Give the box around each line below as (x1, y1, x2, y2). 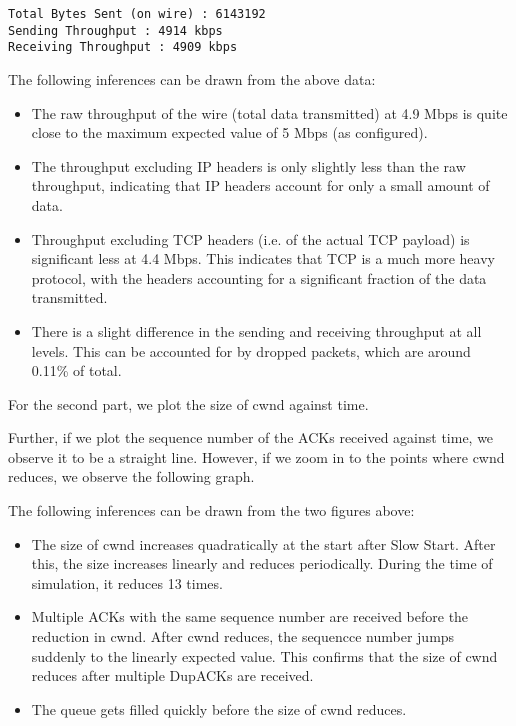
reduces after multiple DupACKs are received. (31, 665, 314, 686)
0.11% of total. (31, 360, 122, 381)
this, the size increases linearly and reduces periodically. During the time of (31, 553, 493, 574)
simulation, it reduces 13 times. (31, 572, 223, 593)
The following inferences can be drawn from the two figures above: (8, 500, 415, 521)
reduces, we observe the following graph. (8, 466, 255, 487)
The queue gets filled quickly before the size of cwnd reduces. (31, 698, 407, 719)
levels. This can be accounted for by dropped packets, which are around (31, 340, 471, 361)
